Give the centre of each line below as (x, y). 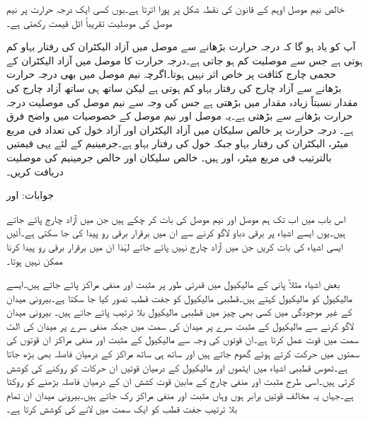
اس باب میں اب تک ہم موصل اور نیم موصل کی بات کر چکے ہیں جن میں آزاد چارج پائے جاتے (176, 218)
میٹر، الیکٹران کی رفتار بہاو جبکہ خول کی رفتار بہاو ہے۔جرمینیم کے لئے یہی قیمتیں (178, 143)
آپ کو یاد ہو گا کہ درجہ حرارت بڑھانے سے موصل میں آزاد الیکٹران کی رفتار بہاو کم (181, 46)
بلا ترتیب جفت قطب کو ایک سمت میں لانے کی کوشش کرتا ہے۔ (122, 409)
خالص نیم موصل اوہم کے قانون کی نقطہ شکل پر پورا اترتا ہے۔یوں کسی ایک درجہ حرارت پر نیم (176, 8)
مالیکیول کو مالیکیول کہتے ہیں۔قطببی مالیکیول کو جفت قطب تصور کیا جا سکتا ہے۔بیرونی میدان (179, 298)
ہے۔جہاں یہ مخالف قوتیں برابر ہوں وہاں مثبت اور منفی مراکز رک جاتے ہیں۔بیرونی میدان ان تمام (180, 394)
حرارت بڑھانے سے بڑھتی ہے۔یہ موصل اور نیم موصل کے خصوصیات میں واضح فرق (180, 116)
